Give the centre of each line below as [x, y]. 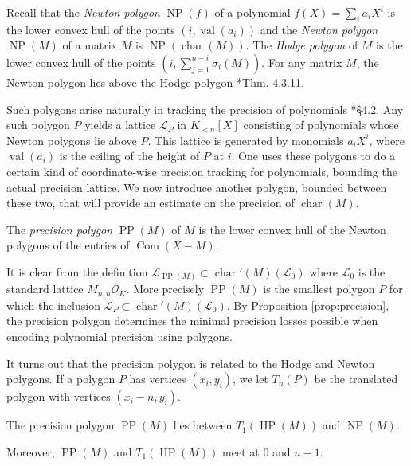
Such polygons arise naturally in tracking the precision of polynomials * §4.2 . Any [205, 109]
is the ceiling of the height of [129, 156]
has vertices [158, 379]
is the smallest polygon [319, 289]
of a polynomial [252, 12]
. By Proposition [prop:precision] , [308, 305]
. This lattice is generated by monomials [246, 140]
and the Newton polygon [319, 29]
